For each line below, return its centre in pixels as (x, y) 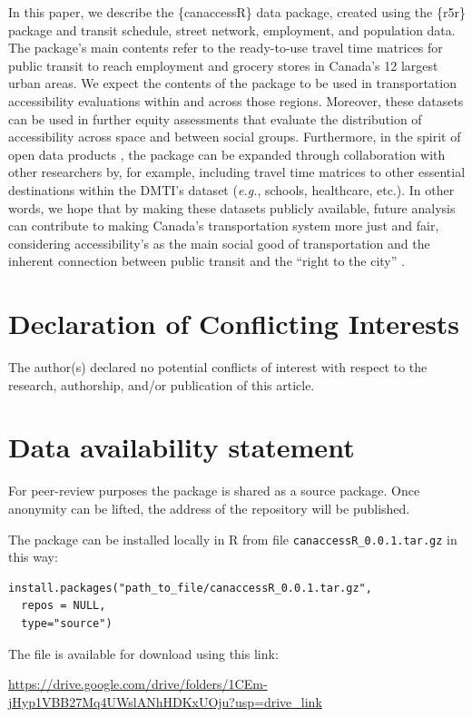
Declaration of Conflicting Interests (234, 324)
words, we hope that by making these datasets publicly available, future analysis (232, 207)
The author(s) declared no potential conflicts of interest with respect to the (218, 367)
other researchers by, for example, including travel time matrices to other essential (237, 172)
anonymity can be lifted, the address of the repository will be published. (209, 508)
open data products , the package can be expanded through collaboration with (227, 154)
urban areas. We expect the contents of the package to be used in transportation (232, 83)
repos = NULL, (64, 606)
